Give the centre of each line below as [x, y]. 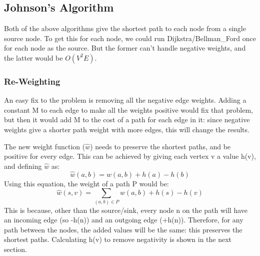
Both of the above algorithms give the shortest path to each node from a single [125, 28]
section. [15, 249]
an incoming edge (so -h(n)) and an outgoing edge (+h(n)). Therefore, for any [124, 220]
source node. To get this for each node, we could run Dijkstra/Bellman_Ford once [130, 38]
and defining [23, 166]
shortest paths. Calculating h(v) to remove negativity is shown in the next [118, 239]
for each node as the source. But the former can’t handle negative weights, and [125, 48]
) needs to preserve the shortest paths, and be [160, 146]
